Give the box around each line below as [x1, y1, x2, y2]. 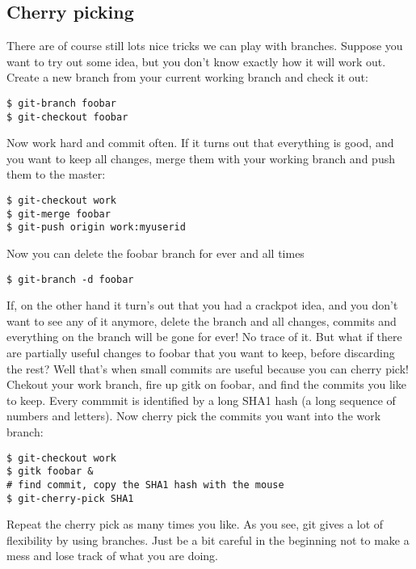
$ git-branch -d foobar [6, 273, 134, 285]
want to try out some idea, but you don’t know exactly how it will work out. [6, 53, 386, 70]
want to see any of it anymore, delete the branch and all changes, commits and [6, 312, 397, 329]
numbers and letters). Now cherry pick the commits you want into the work [6, 407, 381, 424]
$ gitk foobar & [6, 466, 94, 478]
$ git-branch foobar [6, 97, 117, 109]
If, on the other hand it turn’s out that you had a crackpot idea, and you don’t [6, 297, 398, 314]
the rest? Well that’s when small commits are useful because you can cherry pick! [6, 360, 409, 377]
